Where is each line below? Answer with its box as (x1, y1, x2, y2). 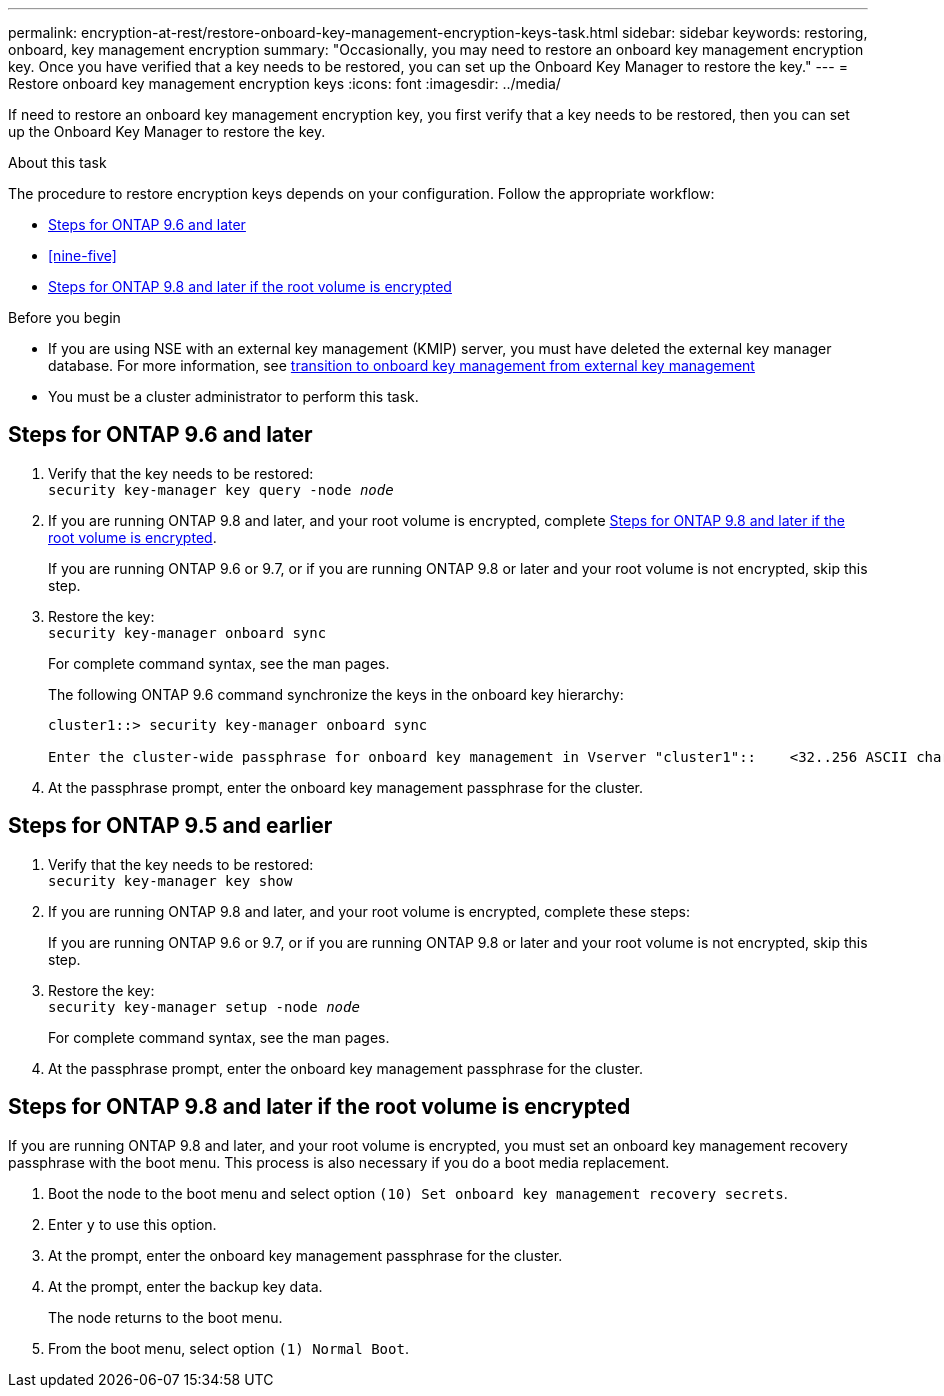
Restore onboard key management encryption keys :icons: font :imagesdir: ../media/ (8, 75, 561, 92)
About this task (8, 154, 107, 171)
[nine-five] (48, 247, 117, 264)
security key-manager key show (48, 872, 293, 889)
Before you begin (8, 309, 121, 326)
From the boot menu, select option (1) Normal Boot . (48, 1339, 409, 1357)
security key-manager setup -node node (48, 998, 360, 1015)
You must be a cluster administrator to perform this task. (48, 388, 419, 405)
